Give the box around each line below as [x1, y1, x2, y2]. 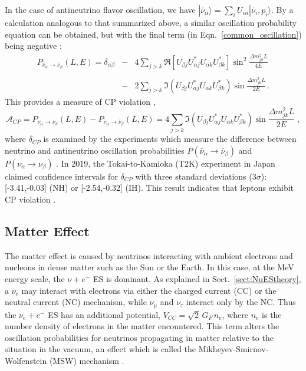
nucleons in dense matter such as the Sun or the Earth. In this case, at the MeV [5, 261, 294, 273]
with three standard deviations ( [135, 170, 252, 182]
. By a [271, 4, 294, 15]
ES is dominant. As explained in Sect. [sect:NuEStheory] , [93, 272, 301, 284]
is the [262, 308, 282, 320]
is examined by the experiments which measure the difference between [43, 132, 297, 145]
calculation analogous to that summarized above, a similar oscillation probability [5, 16, 297, 28]
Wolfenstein [5, 355, 47, 366]
